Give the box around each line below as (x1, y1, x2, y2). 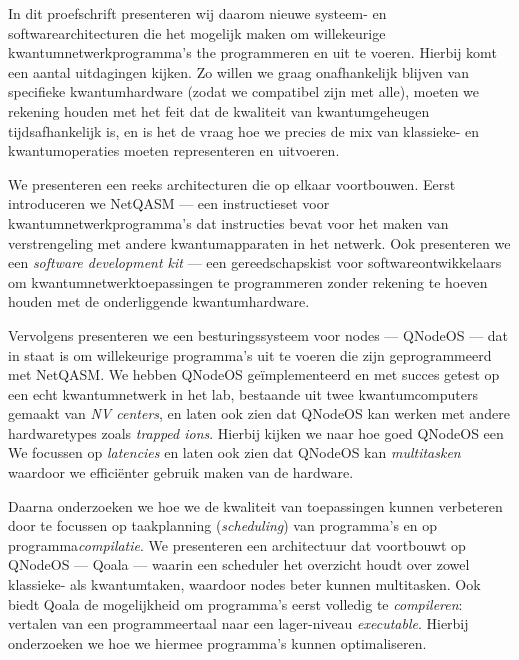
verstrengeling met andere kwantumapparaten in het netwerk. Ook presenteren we (8, 232, 511, 253)
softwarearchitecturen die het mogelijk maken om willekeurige (8, 22, 386, 43)
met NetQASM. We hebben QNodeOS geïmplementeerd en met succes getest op (8, 364, 500, 385)
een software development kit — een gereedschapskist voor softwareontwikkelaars (8, 252, 502, 273)
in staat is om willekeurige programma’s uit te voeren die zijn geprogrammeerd (8, 344, 492, 365)
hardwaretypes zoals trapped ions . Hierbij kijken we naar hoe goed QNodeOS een (8, 422, 504, 443)
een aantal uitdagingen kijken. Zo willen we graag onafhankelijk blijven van (8, 61, 469, 82)
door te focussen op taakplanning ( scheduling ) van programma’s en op (8, 515, 438, 536)
